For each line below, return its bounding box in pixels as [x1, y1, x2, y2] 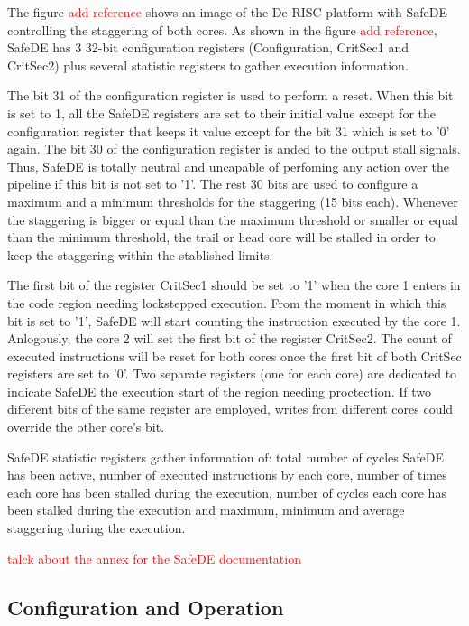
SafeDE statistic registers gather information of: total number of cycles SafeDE [7, 447, 444, 466]
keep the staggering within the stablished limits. [7, 245, 273, 264]
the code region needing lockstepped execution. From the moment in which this [7, 293, 446, 312]
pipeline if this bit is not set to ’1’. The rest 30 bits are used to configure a [7, 174, 418, 193]
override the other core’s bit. [7, 417, 165, 436]
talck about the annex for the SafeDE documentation [7, 548, 301, 567]
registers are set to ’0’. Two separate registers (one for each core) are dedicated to [7, 364, 457, 383]
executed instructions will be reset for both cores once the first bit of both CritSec [7, 346, 462, 365]
